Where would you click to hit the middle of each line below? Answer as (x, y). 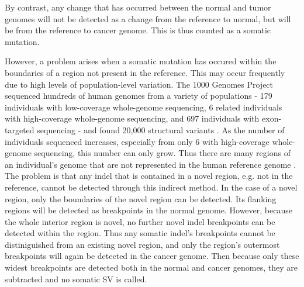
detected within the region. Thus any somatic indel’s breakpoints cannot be (140, 233)
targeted (20, 129)
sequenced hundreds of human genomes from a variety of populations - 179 (139, 96)
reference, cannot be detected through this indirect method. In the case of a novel (151, 187)
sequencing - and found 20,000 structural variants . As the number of (161, 129)
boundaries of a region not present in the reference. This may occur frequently (145, 72)
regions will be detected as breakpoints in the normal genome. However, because (148, 210)
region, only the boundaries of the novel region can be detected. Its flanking (141, 198)
